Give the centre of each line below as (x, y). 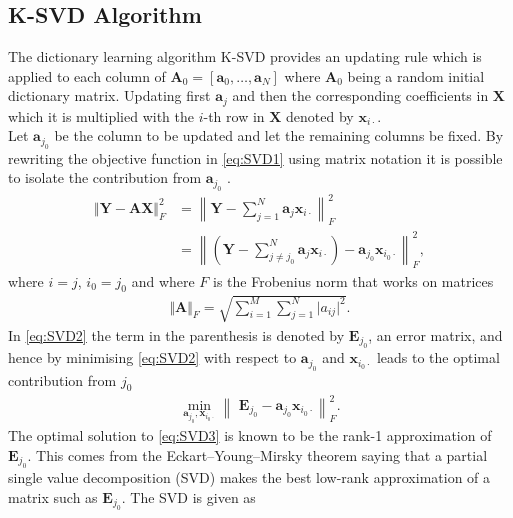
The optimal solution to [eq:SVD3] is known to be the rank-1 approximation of (250, 435)
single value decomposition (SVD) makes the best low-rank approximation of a (249, 477)
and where (163, 280)
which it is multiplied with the (101, 115)
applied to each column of (87, 75)
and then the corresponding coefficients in (360, 95)
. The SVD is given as (188, 496)
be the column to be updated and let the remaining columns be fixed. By (279, 135)
